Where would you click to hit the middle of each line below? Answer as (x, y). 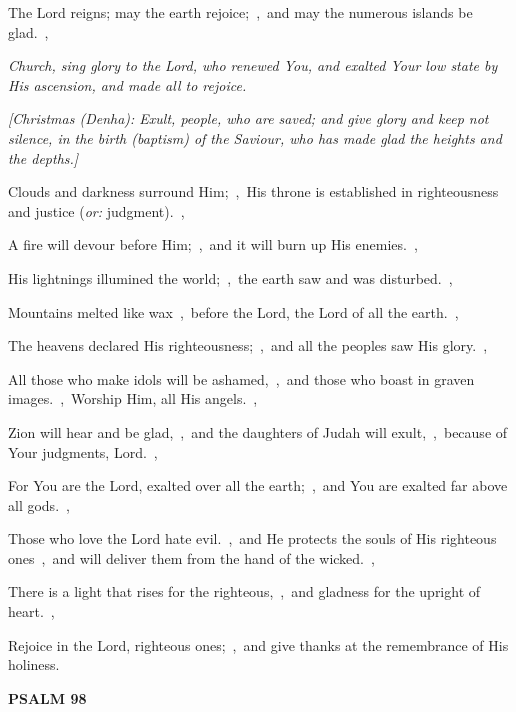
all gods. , (39, 504)
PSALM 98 (47, 697)
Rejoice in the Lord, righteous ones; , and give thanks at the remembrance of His (258, 644)
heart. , (31, 611)
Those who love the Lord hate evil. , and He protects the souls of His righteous (252, 538)
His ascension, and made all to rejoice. (127, 84)
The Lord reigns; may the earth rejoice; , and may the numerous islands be (240, 12)
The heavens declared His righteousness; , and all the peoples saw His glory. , (248, 345)
